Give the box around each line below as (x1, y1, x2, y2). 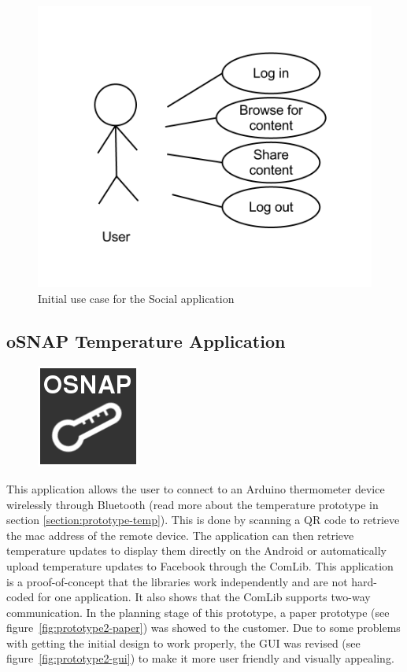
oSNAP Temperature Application (6, 328, 286, 353)
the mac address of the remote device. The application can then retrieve (6, 526, 354, 543)
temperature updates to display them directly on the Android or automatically (6, 542, 387, 559)
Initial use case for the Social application (38, 290, 235, 306)
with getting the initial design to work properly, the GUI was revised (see (6, 634, 361, 651)
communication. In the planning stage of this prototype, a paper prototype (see (6, 604, 390, 620)
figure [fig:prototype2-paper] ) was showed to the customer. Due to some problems (6, 619, 401, 636)
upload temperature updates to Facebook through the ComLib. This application (6, 557, 394, 574)
